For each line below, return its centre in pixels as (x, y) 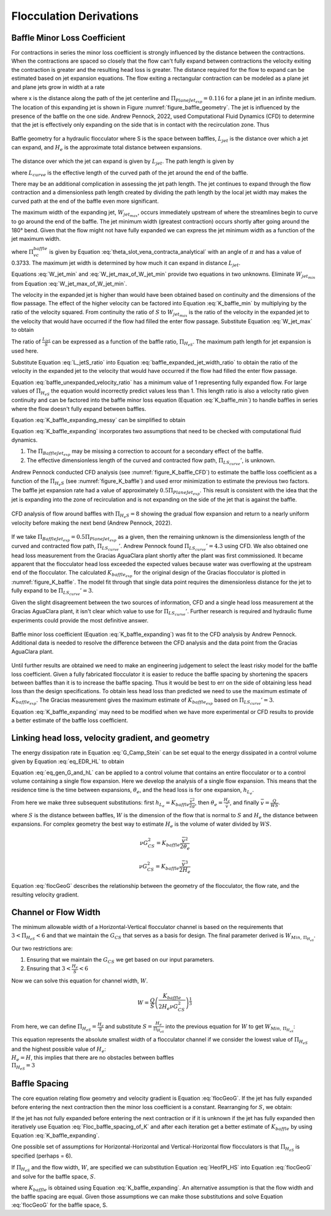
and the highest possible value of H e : (59, 1049)
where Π (22, 252)
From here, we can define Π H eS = (54, 1028)
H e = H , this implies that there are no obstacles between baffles (93, 1058)
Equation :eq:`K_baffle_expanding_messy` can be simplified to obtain (98, 420)
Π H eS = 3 (23, 1067)
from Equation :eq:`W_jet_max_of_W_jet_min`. (69, 283)
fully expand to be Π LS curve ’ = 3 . (52, 591)
